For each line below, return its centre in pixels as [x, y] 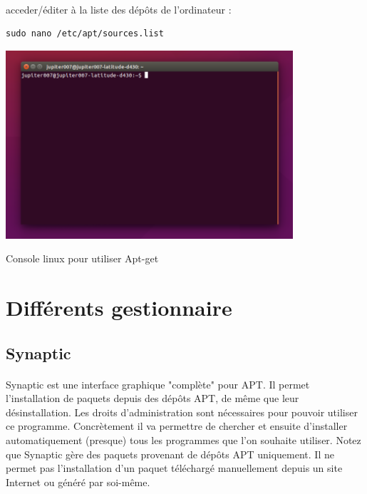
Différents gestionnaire [119, 307]
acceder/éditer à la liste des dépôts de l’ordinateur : [119, 9]
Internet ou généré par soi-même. [78, 482]
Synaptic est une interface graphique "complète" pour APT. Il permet [158, 384]
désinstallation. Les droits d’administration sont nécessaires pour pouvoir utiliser [182, 412]
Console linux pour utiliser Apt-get [82, 258]
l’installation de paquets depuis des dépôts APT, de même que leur [153, 398]
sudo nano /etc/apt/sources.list [85, 34]
